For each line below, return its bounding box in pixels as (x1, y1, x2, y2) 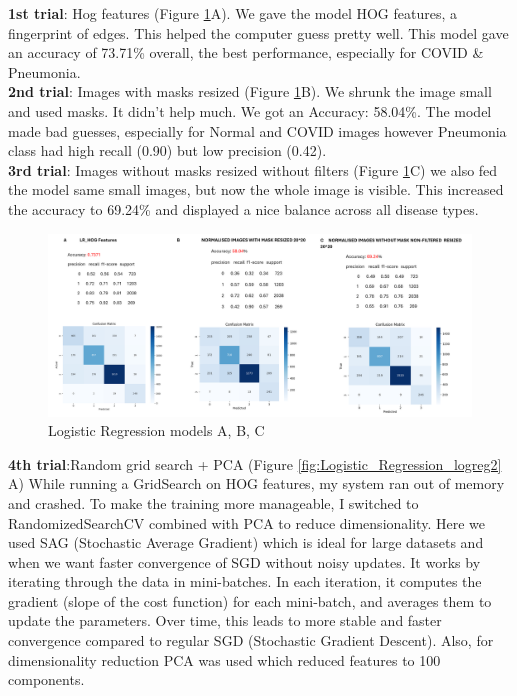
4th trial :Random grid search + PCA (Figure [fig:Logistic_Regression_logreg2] (8, 453, 502, 474)
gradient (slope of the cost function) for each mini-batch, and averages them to (8, 590, 492, 611)
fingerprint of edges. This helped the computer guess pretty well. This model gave (8, 22, 509, 43)
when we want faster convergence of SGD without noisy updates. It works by (8, 551, 481, 572)
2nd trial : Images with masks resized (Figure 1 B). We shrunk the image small (8, 81, 492, 102)
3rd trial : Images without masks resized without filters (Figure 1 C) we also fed (8, 159, 498, 180)
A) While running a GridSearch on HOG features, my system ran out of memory (8, 473, 505, 494)
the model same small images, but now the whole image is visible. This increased (8, 179, 504, 200)
